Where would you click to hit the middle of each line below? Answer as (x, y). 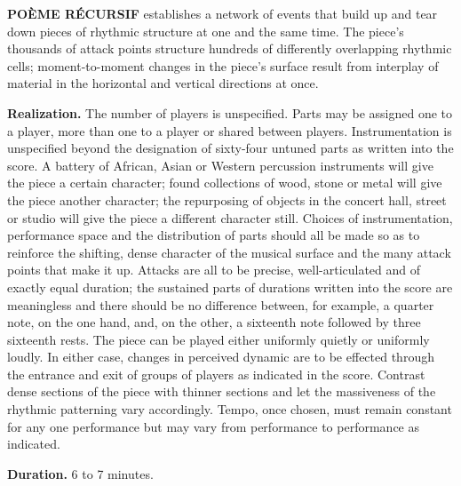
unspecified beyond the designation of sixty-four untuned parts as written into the (230, 148)
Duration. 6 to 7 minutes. (80, 473)
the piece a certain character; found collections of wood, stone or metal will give (225, 183)
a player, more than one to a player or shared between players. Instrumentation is (230, 130)
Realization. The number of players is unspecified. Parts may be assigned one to (230, 112)
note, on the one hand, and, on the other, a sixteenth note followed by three (214, 322)
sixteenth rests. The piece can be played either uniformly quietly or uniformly (219, 339)
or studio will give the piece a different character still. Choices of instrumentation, (230, 217)
